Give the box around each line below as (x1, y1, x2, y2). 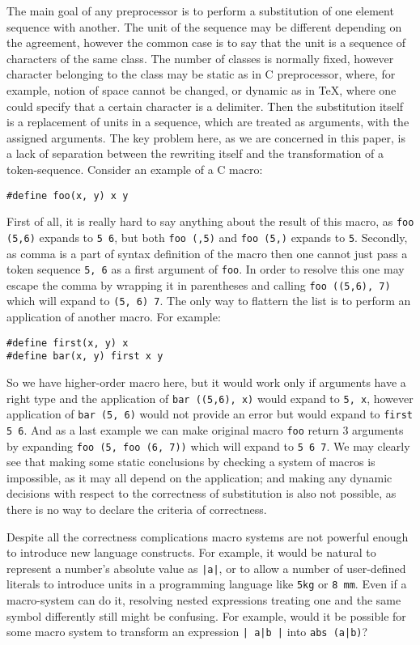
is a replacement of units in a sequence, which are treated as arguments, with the (6, 113, 409, 130)
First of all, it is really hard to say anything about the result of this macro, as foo (6, 213, 414, 230)
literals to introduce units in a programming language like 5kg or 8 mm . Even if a (6, 575, 407, 592)
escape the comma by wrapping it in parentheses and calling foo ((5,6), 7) (6, 276, 391, 293)
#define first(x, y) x (6, 337, 129, 349)
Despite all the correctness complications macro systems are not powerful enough (6, 528, 409, 545)
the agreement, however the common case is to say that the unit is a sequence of (6, 34, 406, 51)
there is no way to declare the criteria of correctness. (6, 500, 267, 517)
